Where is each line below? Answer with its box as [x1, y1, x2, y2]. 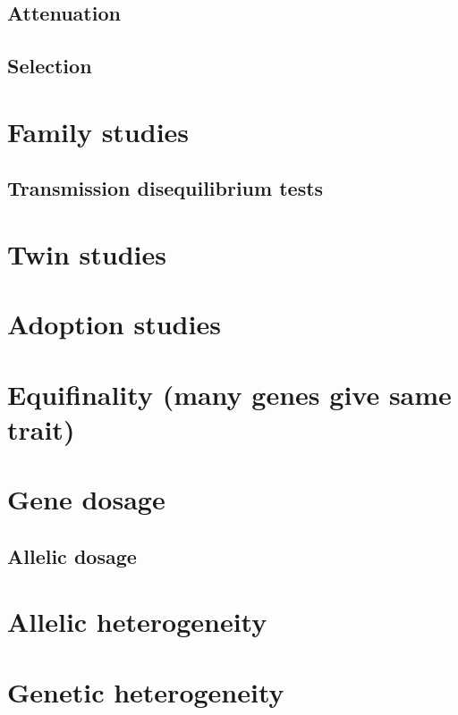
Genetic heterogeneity [7, 673, 284, 710]
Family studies [7, 113, 190, 149]
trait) [7, 410, 75, 447]
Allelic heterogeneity [7, 603, 267, 640]
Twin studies [7, 235, 166, 272]
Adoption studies [7, 306, 221, 342]
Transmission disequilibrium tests [7, 174, 324, 202]
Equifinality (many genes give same [7, 375, 452, 412]
